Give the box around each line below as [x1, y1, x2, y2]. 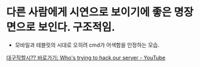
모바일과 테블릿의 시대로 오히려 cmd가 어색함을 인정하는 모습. [14, 41, 160, 48]
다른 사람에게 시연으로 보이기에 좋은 [6, 5, 172, 19]
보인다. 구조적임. [37, 20, 116, 34]
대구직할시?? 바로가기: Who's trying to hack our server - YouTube [6, 54, 166, 61]
